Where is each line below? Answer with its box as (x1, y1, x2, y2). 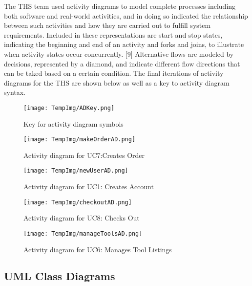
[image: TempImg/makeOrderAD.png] (23, 136, 136, 143)
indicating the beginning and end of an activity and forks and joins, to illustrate (4, 39, 244, 49)
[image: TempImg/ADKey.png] (23, 104, 115, 111)
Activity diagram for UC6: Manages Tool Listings (23, 244, 172, 254)
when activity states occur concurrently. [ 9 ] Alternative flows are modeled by (4, 48, 234, 59)
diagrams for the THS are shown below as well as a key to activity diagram (4, 77, 230, 88)
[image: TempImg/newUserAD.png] (23, 167, 128, 175)
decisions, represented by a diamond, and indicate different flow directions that (4, 58, 240, 68)
